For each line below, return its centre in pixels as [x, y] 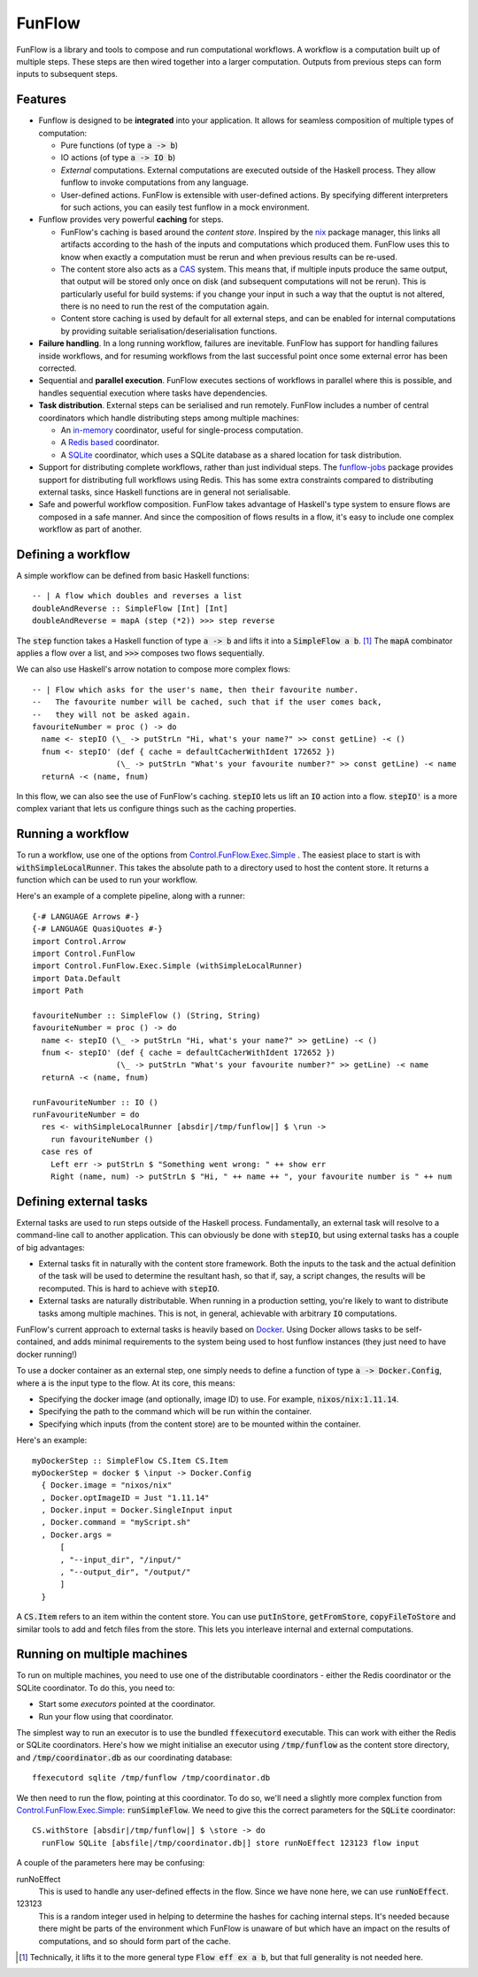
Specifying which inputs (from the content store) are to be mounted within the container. [200, 1424]
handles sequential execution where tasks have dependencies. [153, 393]
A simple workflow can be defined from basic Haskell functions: [133, 576]
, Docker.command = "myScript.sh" [116, 1523]
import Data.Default [77, 978]
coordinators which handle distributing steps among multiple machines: [169, 418]
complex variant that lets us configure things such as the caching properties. [156, 809]
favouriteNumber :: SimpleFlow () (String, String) [146, 1015]
